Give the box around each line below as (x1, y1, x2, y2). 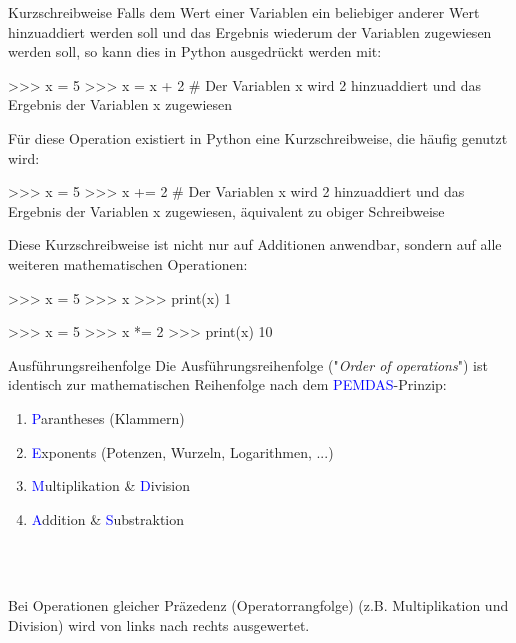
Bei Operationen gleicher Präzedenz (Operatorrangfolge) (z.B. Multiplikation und (8, 595, 509, 616)
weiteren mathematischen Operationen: (8, 253, 248, 274)
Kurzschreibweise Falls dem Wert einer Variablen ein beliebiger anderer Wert (8, 2, 480, 22)
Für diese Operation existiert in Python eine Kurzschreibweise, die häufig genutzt (8, 127, 508, 148)
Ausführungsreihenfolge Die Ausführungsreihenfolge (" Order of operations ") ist (8, 354, 488, 375)
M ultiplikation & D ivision (31, 475, 191, 496)
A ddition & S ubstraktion (31, 508, 185, 529)
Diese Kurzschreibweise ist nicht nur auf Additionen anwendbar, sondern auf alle (8, 234, 502, 255)
